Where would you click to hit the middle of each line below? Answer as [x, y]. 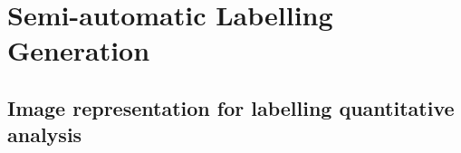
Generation [79, 50]
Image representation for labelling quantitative [231, 107]
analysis [45, 134]
